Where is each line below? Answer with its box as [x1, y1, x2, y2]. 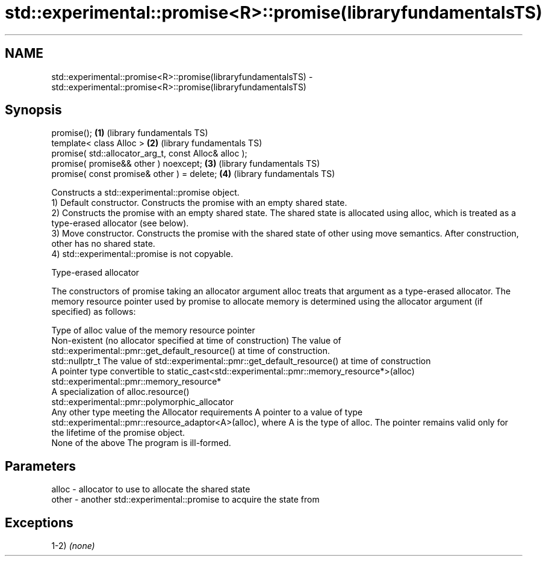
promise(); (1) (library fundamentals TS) [51, 128, 208, 138]
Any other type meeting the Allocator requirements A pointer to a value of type [51, 407, 363, 418]
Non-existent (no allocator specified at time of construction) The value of [51, 335, 341, 346]
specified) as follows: [51, 306, 136, 317]
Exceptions [5, 515, 73, 530]
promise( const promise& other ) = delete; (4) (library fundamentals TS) [51, 169, 335, 179]
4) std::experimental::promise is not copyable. [51, 249, 234, 259]
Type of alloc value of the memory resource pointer [51, 325, 255, 336]
